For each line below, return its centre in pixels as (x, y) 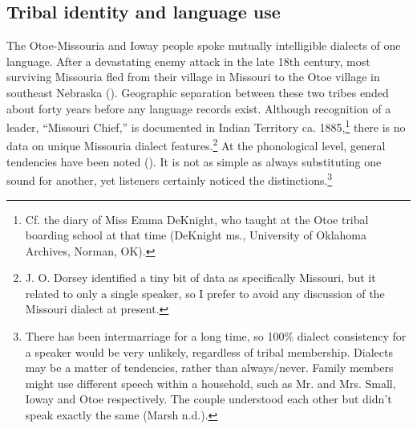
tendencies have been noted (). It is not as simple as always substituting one (194, 161)
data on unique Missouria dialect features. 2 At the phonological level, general (196, 145)
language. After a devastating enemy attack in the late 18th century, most (188, 61)
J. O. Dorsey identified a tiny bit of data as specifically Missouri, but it (200, 278)
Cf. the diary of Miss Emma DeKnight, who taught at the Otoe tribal (197, 219)
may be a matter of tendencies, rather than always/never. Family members (209, 368)
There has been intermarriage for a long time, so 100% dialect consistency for (216, 336)
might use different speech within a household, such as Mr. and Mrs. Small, (211, 383)
